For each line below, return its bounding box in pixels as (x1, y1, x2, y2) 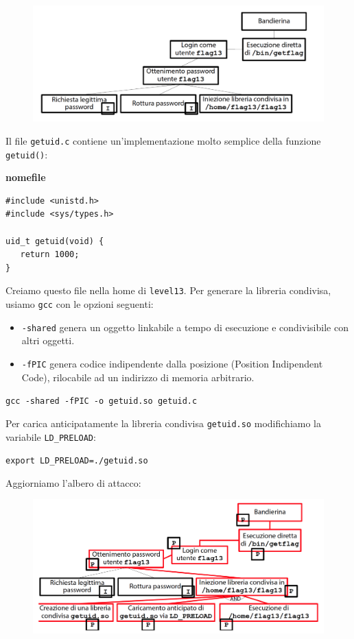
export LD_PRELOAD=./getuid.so (5, 456, 148, 466)
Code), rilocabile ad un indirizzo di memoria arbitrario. (21, 370, 255, 384)
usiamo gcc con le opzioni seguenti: (5, 297, 154, 311)
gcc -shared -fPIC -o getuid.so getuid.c (5, 396, 198, 407)
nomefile (5, 170, 46, 184)
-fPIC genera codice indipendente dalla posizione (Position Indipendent (21, 356, 323, 370)
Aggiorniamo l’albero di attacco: (5, 475, 141, 490)
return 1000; (20, 250, 80, 260)
